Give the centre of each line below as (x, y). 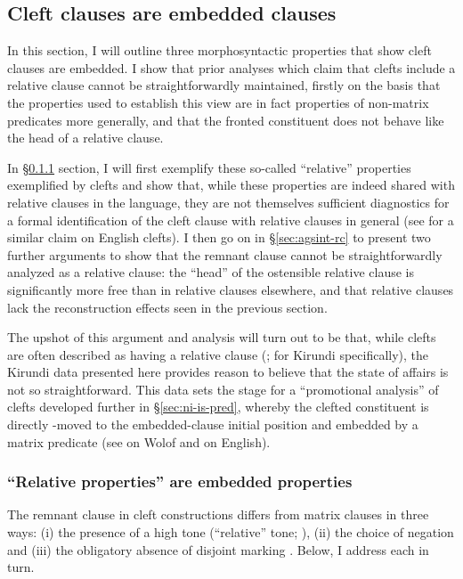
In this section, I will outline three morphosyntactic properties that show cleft (219, 50)
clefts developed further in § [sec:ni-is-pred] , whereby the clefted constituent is (218, 407)
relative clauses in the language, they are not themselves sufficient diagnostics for (228, 202)
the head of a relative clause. (85, 138)
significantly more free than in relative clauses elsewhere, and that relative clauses (231, 289)
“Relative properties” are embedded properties (180, 481)
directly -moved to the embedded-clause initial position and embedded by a (213, 424)
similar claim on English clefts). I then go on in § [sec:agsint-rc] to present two (219, 237)
